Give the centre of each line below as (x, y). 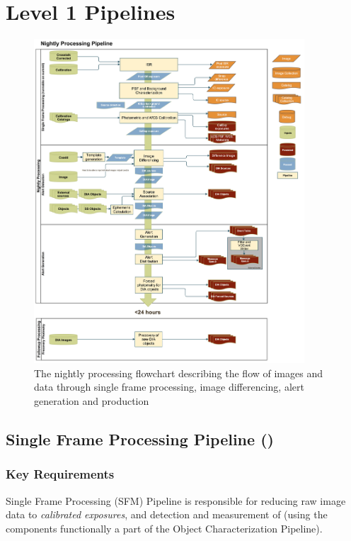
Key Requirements (60, 474)
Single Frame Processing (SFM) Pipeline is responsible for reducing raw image (176, 500)
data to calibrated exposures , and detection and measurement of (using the (167, 514)
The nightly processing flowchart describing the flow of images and (178, 373)
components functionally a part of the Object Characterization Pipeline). (164, 528)
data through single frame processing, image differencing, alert (169, 387)
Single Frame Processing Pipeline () (140, 439)
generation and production (92, 400)
